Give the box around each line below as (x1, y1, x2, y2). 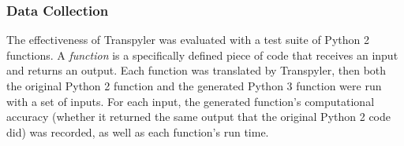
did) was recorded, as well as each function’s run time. (6, 123, 269, 140)
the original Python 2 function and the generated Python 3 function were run (6, 78, 382, 93)
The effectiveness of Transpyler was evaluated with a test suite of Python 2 (6, 31, 369, 48)
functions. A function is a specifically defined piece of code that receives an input (6, 46, 398, 63)
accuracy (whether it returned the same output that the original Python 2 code (6, 108, 391, 125)
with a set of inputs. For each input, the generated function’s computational (6, 93, 375, 109)
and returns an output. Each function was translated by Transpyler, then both (6, 62, 387, 78)
